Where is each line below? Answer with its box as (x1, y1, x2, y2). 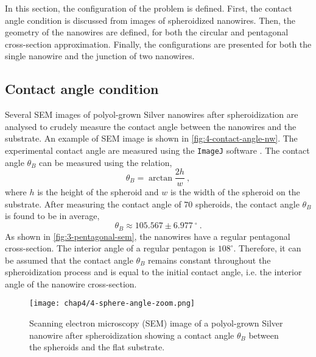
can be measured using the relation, (39, 156, 172, 168)
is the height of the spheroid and (37, 186, 159, 198)
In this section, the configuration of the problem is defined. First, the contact (5, 2, 292, 14)
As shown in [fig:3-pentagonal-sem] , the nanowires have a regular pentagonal (5, 229, 290, 242)
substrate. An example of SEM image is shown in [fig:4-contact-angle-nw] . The (5, 132, 298, 145)
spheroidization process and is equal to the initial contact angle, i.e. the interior (5, 265, 302, 278)
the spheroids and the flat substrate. (29, 341, 165, 353)
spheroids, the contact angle (195, 197, 300, 210)
